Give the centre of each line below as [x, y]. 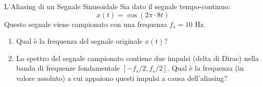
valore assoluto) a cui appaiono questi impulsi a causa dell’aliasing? [122, 78]
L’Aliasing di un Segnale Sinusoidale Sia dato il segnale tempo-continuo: [117, 6]
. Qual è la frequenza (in [206, 68]
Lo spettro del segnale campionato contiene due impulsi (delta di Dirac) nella [137, 58]
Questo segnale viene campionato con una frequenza [86, 24]
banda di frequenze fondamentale [68, 68]
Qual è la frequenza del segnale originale [79, 41]
